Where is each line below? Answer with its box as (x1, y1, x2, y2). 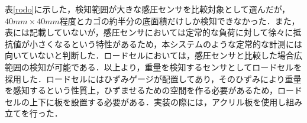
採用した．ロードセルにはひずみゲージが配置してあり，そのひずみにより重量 (5, 72, 302, 85)
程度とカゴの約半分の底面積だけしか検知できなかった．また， (59, 14, 300, 27)
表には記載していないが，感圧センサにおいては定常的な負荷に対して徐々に (5, 26, 293, 38)
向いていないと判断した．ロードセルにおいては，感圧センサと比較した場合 (5, 49, 294, 61)
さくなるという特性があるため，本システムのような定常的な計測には (37, 37, 302, 50)
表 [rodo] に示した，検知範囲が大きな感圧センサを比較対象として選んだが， (5, 3, 290, 15)
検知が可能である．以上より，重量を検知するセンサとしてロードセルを (29, 60, 302, 73)
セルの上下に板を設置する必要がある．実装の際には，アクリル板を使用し (5, 95, 286, 108)
